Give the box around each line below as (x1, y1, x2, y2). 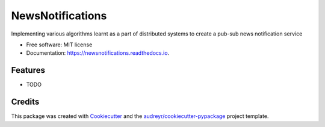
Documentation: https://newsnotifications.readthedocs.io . (26, 49, 170, 57)
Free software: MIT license (26, 41, 93, 48)
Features (11, 65, 45, 75)
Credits (11, 97, 40, 107)
